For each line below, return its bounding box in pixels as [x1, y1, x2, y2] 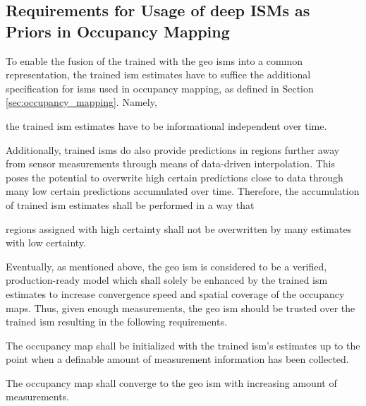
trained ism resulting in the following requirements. [6, 314, 227, 329]
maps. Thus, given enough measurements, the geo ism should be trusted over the [6, 300, 355, 315]
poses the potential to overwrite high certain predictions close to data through [6, 169, 343, 184]
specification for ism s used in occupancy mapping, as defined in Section [6, 80, 314, 95]
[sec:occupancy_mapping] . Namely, [6, 95, 157, 109]
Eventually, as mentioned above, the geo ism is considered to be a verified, [6, 258, 327, 273]
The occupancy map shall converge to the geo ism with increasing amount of [6, 375, 337, 390]
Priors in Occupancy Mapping [6, 20, 230, 42]
